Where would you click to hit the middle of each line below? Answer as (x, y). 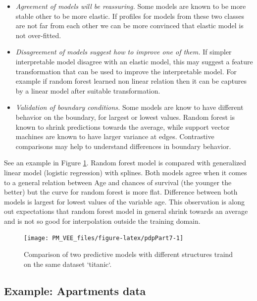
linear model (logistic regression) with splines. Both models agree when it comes (126, 172)
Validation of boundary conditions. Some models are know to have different (129, 107)
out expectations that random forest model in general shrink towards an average (126, 211)
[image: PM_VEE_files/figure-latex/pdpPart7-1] (104, 238)
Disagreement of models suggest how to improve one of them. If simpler (124, 52)
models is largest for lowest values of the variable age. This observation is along (125, 201)
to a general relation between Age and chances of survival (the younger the (118, 182)
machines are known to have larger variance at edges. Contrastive (115, 136)
